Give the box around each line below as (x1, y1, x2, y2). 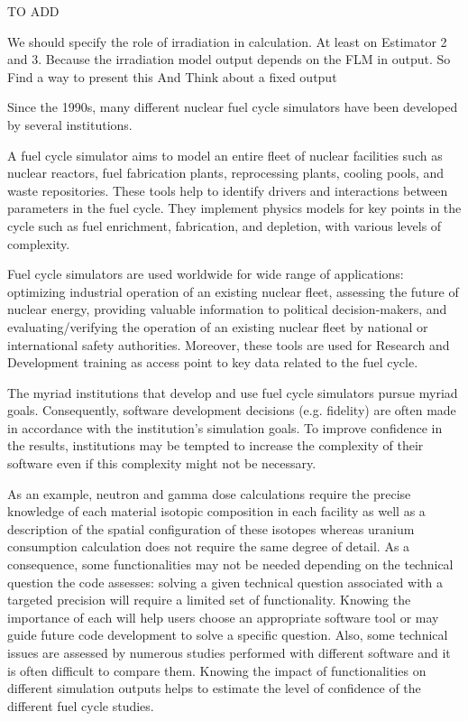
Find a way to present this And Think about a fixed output (7, 67, 337, 86)
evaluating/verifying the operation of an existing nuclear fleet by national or (7, 317, 428, 336)
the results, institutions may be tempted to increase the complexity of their (7, 436, 424, 455)
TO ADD (7, 2, 60, 20)
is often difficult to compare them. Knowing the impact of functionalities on (7, 661, 427, 679)
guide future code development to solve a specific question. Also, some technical (7, 625, 448, 644)
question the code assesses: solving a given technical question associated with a (7, 572, 443, 591)
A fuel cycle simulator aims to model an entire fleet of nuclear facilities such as (7, 145, 443, 164)
